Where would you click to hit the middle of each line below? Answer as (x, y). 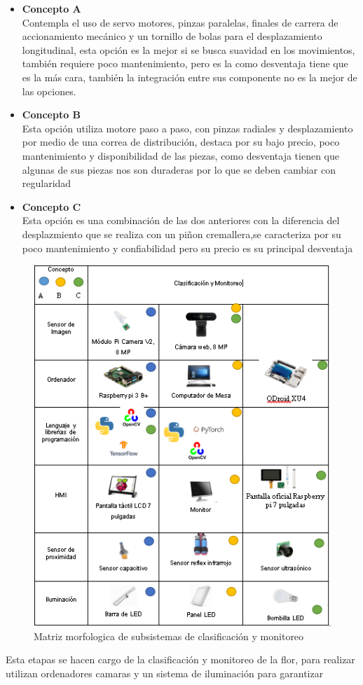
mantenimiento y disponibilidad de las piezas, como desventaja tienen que (180, 155)
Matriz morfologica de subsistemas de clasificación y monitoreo (169, 636)
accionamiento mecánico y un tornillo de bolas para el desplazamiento (172, 36)
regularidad (47, 183)
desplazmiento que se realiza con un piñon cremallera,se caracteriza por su (181, 234)
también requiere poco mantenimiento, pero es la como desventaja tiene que (185, 63)
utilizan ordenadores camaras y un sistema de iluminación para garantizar (165, 673)
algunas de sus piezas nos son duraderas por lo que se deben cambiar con (179, 169)
